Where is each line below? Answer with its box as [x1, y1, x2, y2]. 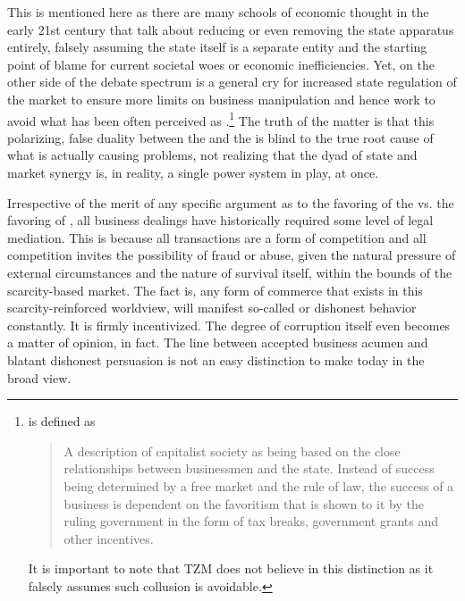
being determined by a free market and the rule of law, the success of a [63, 476, 454, 495]
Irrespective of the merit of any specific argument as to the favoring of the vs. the [7, 193, 454, 212]
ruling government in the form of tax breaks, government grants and [63, 512, 439, 530]
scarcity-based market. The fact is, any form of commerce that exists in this [7, 280, 423, 299]
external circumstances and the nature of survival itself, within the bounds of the [7, 263, 452, 281]
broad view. [7, 368, 72, 387]
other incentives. [63, 529, 154, 547]
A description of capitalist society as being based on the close [63, 441, 401, 460]
